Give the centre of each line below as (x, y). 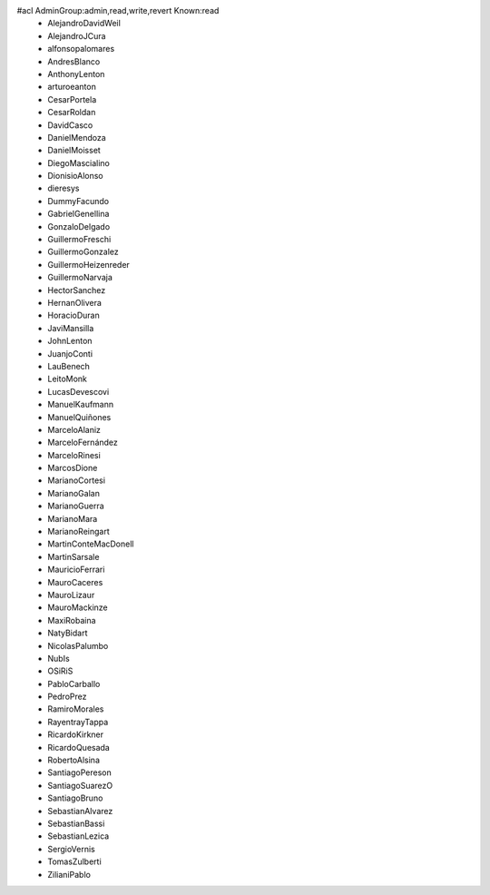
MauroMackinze (78, 607)
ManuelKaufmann (81, 405)
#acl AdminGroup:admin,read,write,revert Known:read (118, 10)
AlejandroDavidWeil (84, 24)
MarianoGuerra (76, 506)
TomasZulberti (74, 861)
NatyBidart (68, 633)
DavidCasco (70, 125)
